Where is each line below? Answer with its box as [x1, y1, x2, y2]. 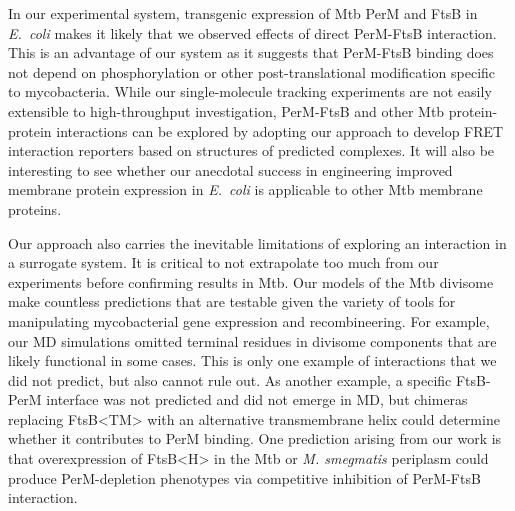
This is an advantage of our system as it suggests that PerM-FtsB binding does [8, 42, 494, 63]
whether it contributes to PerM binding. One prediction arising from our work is [8, 428, 502, 449]
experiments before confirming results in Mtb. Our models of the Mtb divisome [8, 271, 494, 292]
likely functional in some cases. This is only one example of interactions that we [8, 350, 497, 371]
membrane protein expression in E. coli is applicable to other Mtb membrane [8, 179, 483, 200]
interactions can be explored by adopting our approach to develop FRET [56, 120, 504, 141]
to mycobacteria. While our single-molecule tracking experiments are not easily [8, 81, 492, 102]
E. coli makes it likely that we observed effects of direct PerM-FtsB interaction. [8, 22, 497, 43]
